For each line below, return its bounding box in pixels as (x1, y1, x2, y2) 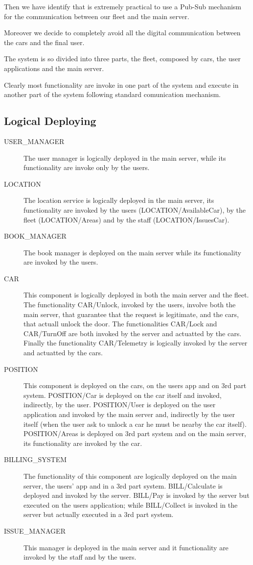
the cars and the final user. (4, 37, 85, 47)
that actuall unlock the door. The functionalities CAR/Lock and (23, 319, 217, 329)
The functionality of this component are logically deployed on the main (23, 470, 237, 481)
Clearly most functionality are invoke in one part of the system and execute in (4, 79, 239, 90)
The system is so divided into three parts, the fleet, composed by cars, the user (4, 53, 241, 64)
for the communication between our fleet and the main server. (4, 11, 189, 21)
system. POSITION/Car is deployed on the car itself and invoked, (23, 390, 222, 400)
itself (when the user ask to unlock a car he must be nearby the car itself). (23, 418, 247, 429)
